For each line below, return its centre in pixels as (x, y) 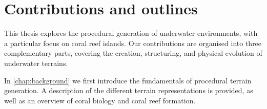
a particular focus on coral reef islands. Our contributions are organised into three (133, 43)
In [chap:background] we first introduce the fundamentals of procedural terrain (128, 80)
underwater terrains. (36, 63)
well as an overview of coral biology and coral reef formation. (100, 100)
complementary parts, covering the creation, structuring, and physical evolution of (133, 53)
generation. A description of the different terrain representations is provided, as (129, 90)
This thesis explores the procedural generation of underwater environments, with (131, 33)
